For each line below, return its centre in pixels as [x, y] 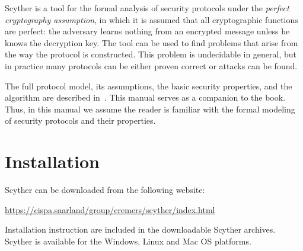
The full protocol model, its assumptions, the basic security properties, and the [149, 86]
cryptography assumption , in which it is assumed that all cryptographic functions [151, 19]
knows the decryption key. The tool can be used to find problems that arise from [151, 42]
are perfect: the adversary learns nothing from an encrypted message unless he [147, 31]
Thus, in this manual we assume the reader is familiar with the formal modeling [150, 109]
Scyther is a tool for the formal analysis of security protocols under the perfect [147, 8]
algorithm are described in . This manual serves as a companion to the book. [145, 97]
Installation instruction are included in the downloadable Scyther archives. [140, 229]
